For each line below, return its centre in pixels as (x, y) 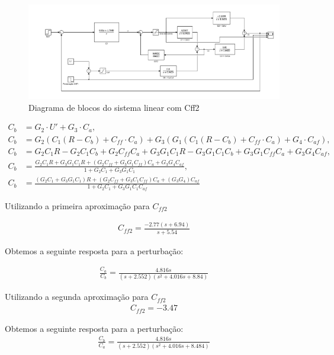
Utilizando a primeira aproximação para (77, 205)
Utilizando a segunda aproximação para (77, 297)
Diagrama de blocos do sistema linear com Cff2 (114, 107)
